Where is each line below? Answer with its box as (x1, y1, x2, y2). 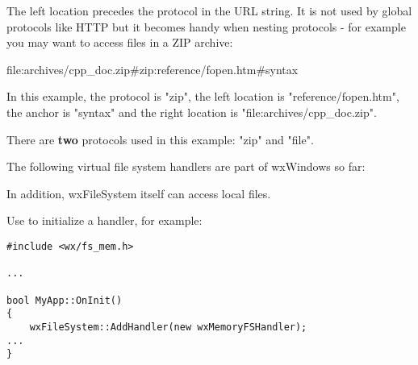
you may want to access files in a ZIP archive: (6, 34, 233, 51)
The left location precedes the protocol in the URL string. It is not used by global (6, 2, 412, 19)
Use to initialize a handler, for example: (6, 212, 203, 229)
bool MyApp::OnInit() (6, 294, 123, 306)
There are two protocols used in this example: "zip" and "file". (6, 131, 314, 147)
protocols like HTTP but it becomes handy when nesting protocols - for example (6, 18, 406, 35)
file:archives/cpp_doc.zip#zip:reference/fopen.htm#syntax (6, 60, 299, 77)
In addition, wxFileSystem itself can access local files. (6, 185, 271, 201)
